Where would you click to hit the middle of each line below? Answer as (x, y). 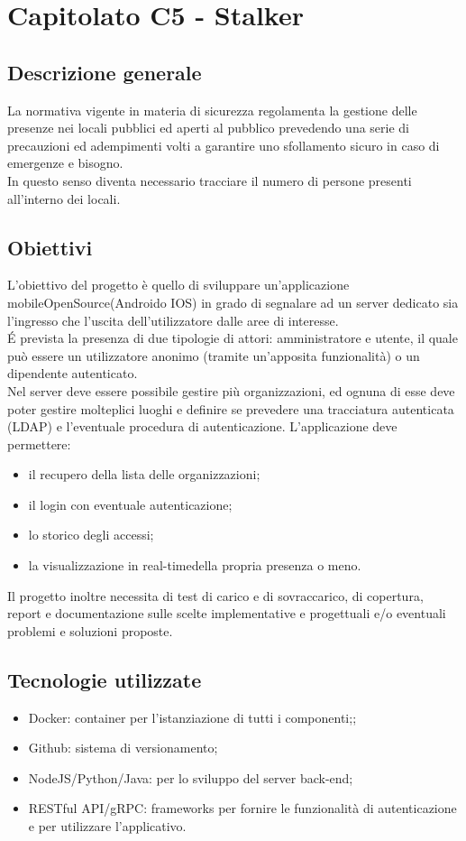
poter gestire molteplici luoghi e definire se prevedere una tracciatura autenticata (231, 408)
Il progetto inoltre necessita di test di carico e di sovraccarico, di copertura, (215, 595)
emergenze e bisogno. (65, 163)
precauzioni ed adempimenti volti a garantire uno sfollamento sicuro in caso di (224, 145)
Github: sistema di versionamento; (123, 748)
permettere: (39, 444)
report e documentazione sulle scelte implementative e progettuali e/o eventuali (227, 613)
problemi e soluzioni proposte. (90, 630)
